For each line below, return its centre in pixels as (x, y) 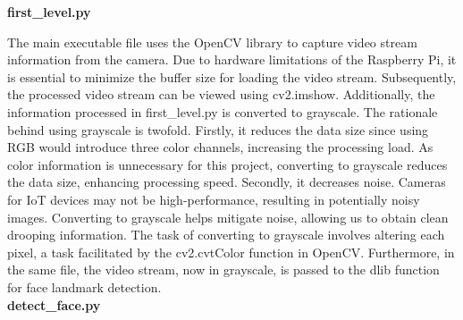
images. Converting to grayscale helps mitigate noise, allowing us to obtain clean (228, 217)
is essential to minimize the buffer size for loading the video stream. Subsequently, (232, 76)
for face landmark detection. (84, 286)
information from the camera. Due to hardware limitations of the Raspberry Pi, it (232, 59)
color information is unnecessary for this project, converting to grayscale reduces (227, 164)
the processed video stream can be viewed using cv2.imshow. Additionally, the (221, 94)
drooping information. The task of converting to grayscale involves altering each (226, 235)
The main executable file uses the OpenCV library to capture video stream (212, 42)
